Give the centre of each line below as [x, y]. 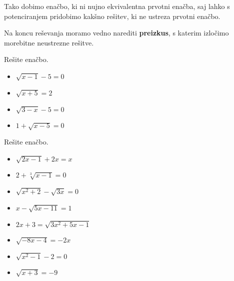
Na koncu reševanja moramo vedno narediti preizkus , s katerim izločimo [116, 33]
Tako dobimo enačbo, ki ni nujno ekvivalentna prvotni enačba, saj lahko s [117, 6]
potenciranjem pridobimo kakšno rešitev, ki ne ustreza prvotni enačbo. [112, 16]
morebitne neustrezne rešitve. [49, 42]
